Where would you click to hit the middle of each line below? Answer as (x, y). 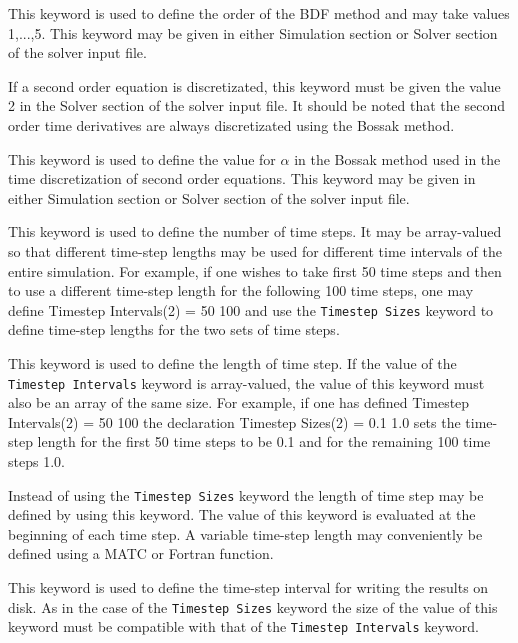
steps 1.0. (36, 461)
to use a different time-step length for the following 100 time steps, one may (241, 290)
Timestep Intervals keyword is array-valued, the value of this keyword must (246, 382)
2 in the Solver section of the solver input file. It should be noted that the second (256, 105)
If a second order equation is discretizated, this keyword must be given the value (254, 85)
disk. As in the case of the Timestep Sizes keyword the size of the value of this (253, 606)
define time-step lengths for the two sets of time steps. (174, 329)
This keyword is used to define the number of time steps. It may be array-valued (255, 231)
